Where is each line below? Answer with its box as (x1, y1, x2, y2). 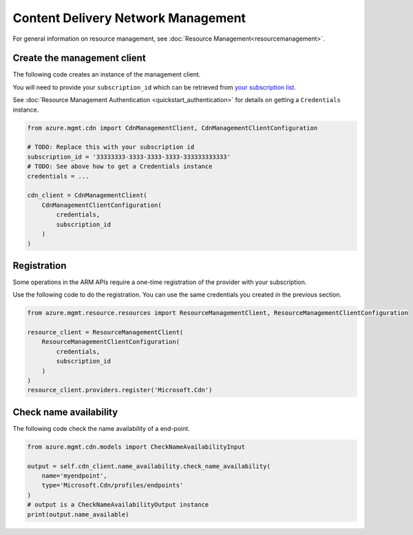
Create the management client (12, 52, 146, 64)
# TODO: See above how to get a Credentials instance (27, 163, 213, 170)
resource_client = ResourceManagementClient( (27, 328, 184, 336)
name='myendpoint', (41, 472, 108, 479)
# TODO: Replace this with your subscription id (27, 143, 195, 151)
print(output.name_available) (27, 510, 129, 518)
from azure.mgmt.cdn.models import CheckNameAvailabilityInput (27, 443, 246, 451)
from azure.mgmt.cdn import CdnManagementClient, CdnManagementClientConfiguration (27, 124, 318, 132)
